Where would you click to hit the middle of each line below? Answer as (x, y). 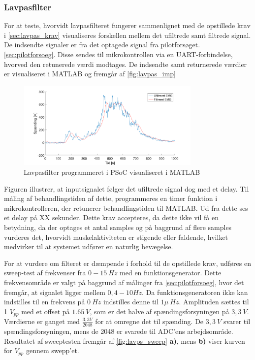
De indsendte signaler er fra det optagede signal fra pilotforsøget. (102, 45)
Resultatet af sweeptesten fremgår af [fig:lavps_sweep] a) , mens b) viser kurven (125, 341)
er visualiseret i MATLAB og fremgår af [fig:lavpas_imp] (90, 74)
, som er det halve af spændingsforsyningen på (159, 311)
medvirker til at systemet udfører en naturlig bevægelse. (89, 246)
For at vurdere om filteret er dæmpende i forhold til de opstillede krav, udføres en (127, 263)
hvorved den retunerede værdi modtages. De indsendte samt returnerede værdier (126, 64)
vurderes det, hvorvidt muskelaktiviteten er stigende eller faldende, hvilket (116, 237)
